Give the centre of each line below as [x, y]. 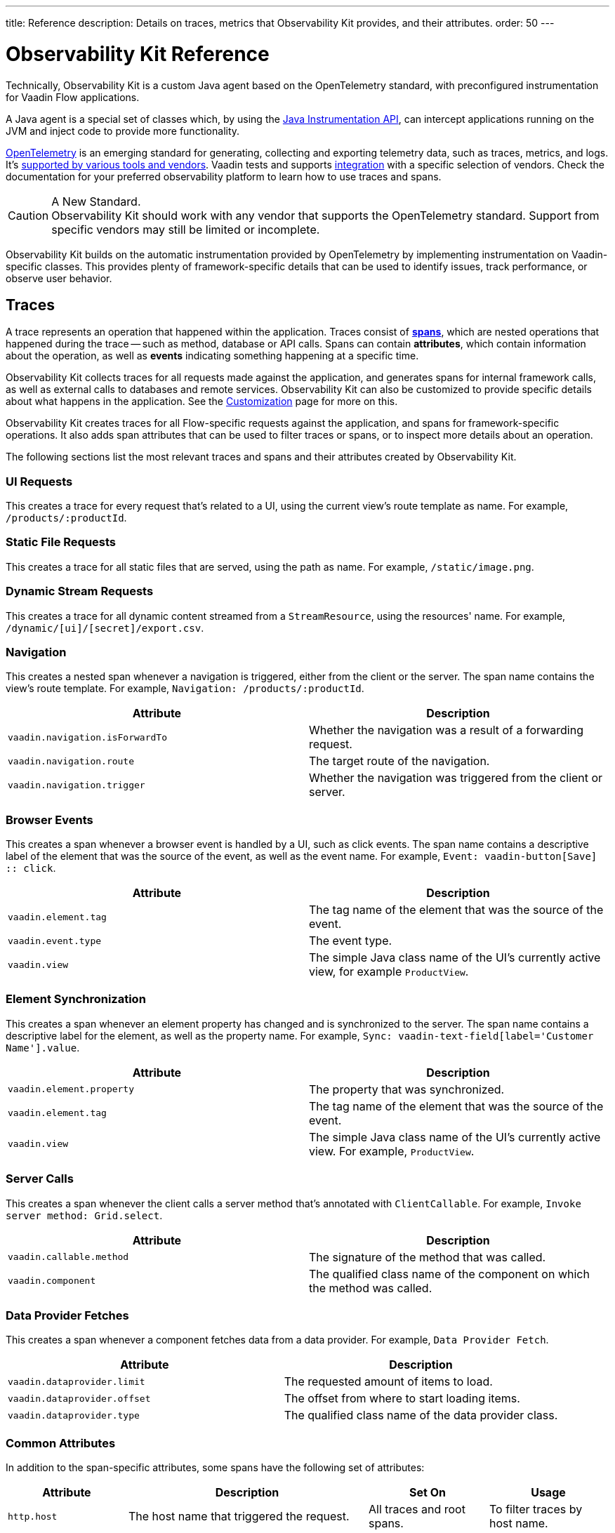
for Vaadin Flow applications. [73, 97]
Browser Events [49, 819]
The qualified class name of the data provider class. [421, 1415]
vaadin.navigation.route [71, 761]
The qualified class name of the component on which [449, 1274]
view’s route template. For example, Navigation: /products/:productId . [185, 689]
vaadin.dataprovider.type [74, 1415]
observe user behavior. [59, 278]
